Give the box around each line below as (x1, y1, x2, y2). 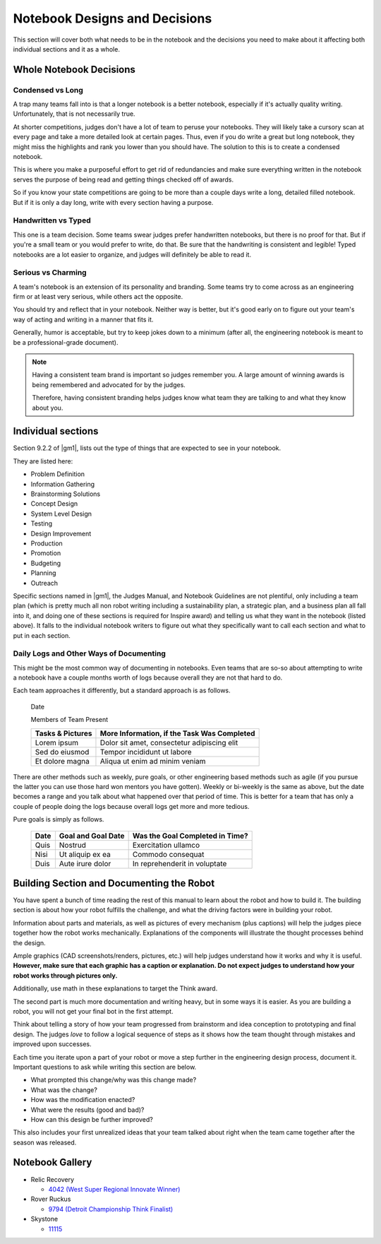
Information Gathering (30, 480, 95, 488)
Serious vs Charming (13, 268, 87, 278)
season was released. (13, 1138, 77, 1147)
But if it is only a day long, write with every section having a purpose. (13, 198, 214, 206)
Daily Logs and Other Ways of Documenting (13, 648, 166, 658)
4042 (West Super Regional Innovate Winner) (48, 1185, 181, 1193)
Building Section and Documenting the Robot (13, 877, 215, 889)
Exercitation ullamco (132, 840, 200, 850)
